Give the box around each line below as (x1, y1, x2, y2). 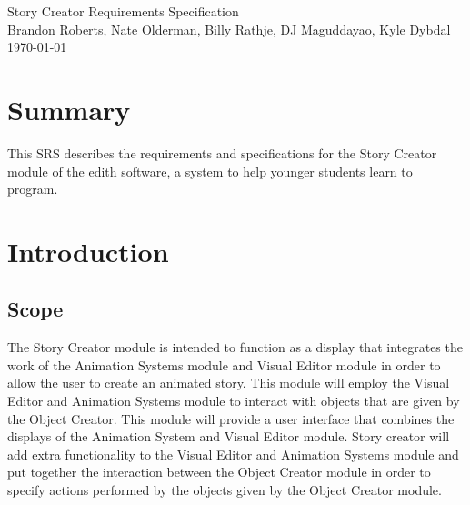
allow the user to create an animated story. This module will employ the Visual (7, 373, 450, 392)
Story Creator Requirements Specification (7, 2, 239, 20)
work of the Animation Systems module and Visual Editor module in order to (7, 355, 441, 374)
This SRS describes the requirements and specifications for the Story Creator (7, 143, 437, 162)
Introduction (7, 232, 169, 269)
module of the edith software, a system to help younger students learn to (7, 161, 413, 180)
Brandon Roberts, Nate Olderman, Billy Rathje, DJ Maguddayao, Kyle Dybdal (7, 19, 451, 38)
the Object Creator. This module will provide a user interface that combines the (7, 409, 455, 428)
